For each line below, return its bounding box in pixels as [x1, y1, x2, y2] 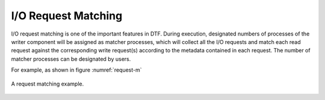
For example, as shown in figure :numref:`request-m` [11, 66, 142, 73]
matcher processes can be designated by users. [11, 55, 131, 63]
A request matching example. [11, 80, 84, 87]
